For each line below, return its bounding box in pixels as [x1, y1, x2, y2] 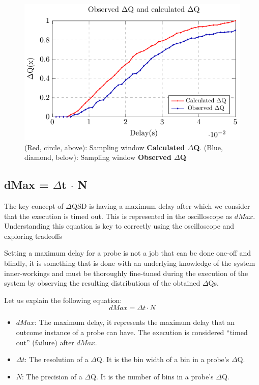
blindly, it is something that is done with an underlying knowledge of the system [4, 257, 255, 268]
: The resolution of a [24, 354, 89, 365]
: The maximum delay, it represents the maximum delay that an [35, 317, 235, 327]
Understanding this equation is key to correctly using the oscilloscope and [4, 221, 235, 231]
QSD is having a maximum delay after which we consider [71, 200, 250, 211]
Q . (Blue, [193, 142, 223, 152]
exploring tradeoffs [4, 230, 62, 241]
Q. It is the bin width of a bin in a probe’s [96, 354, 229, 365]
